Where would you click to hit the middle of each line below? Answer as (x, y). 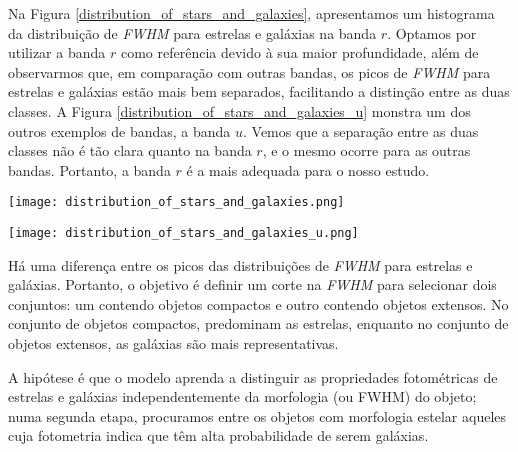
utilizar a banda (57, 52)
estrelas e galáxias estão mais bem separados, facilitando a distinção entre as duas (259, 91)
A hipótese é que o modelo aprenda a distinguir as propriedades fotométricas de (253, 376)
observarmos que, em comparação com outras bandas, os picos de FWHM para (249, 71)
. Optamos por (432, 32)
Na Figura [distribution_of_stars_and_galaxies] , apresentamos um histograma (251, 13)
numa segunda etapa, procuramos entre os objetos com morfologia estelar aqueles (257, 415)
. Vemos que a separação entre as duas (361, 130)
